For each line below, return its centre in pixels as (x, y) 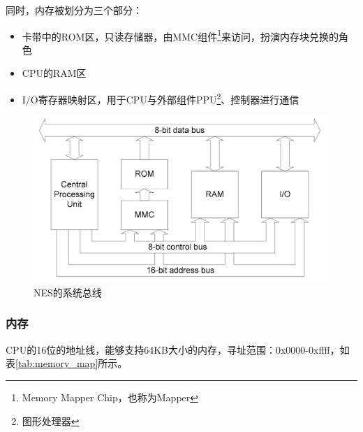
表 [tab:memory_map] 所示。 (67, 363)
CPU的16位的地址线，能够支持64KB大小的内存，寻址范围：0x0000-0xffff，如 (178, 349)
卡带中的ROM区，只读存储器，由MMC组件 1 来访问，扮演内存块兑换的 (180, 35)
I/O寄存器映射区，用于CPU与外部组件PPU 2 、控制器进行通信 (161, 98)
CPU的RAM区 (54, 73)
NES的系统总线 (68, 292)
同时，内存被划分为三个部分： (74, 10)
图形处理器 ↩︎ (51, 420)
